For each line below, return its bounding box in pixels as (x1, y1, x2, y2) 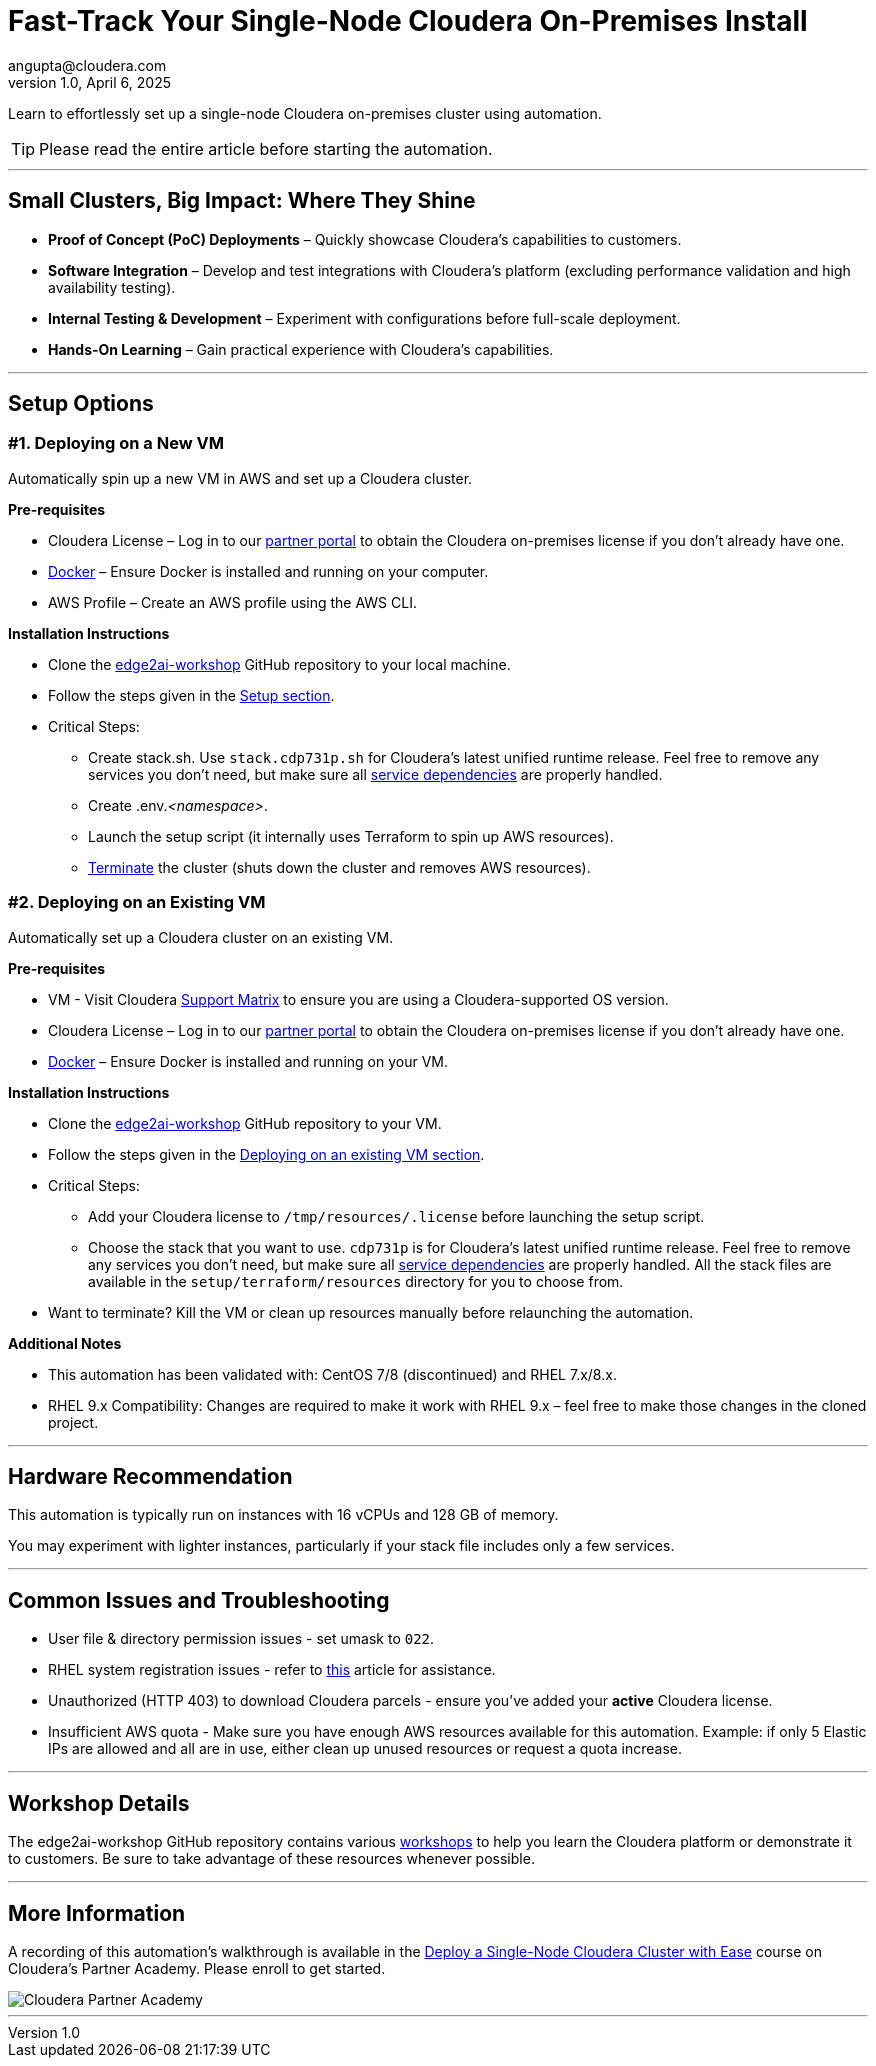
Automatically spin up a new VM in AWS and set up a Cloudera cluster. (8, 469, 473, 487)
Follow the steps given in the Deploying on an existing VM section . (48, 1145, 485, 1163)
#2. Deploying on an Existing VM (8, 892, 266, 913)
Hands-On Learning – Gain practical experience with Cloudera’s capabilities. (48, 340, 554, 358)
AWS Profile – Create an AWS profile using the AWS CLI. (48, 593, 417, 611)
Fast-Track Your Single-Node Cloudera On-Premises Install (8, 4, 808, 38)
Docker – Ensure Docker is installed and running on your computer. (48, 562, 489, 580)
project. (48, 1413, 99, 1431)
